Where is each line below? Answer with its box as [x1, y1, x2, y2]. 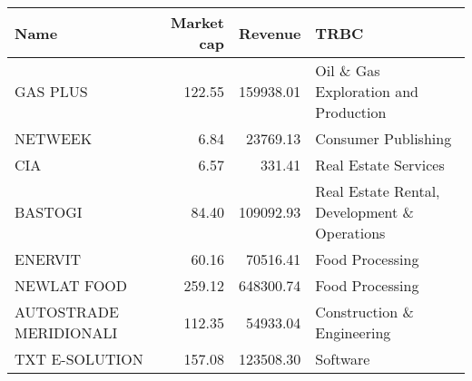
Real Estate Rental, [315, 181, 440, 201]
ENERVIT [15, 249, 82, 269]
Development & [315, 201, 415, 222]
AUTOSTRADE [15, 301, 119, 322]
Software [315, 348, 370, 369]
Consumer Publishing [315, 128, 452, 149]
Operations [315, 222, 386, 243]
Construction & [315, 301, 414, 322]
